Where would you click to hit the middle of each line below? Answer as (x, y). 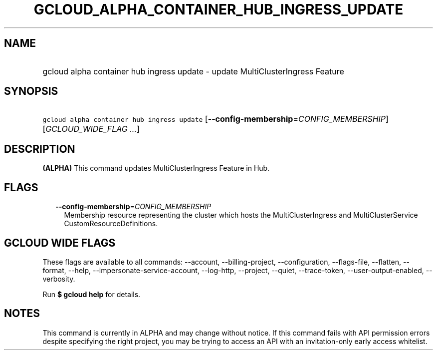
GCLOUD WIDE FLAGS (60, 243)
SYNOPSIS (31, 91)
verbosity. (59, 279)
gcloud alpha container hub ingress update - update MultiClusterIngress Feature (193, 71)
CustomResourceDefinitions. (111, 224)
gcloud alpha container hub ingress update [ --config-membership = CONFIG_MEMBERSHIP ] (216, 119)
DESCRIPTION (40, 149)
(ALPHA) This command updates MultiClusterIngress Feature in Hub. (156, 168)
